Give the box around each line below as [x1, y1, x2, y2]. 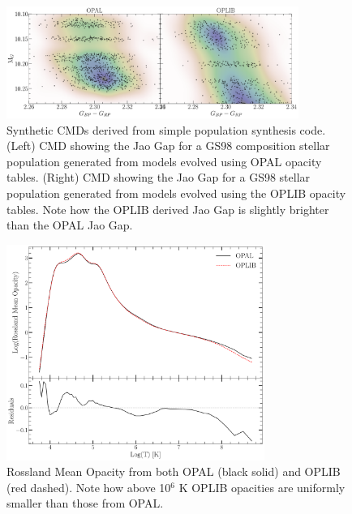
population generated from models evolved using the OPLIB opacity [6, 184, 346, 201]
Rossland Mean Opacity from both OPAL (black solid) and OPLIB [6, 463, 341, 480]
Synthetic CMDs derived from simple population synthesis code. [6, 121, 326, 138]
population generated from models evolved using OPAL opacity [6, 152, 322, 169]
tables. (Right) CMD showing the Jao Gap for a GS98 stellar [6, 169, 311, 186]
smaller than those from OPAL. [6, 495, 164, 512]
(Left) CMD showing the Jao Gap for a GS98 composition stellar [6, 137, 330, 154]
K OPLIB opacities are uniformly [178, 478, 346, 495]
